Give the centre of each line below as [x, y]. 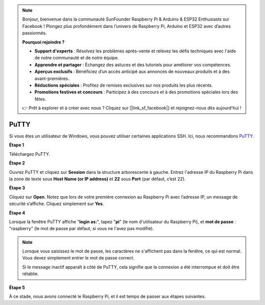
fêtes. [40, 99]
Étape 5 [17, 287]
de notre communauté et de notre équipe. [77, 58]
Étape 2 [17, 163]
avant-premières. [52, 78]
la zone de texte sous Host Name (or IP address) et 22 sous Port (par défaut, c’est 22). [97, 179]
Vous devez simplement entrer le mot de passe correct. [78, 258]
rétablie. [31, 274]
